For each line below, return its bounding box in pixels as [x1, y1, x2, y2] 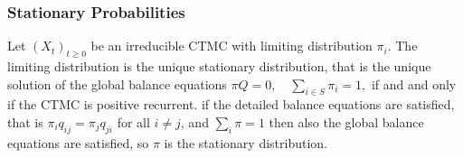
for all [117, 113, 150, 131]
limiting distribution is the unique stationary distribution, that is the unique [7, 57, 431, 76]
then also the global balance [269, 113, 424, 131]
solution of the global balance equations [7, 74, 227, 93]
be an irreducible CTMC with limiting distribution [90, 36, 373, 55]
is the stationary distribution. [164, 133, 328, 152]
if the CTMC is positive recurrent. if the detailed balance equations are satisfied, [7, 95, 455, 114]
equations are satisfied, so [7, 133, 149, 152]
